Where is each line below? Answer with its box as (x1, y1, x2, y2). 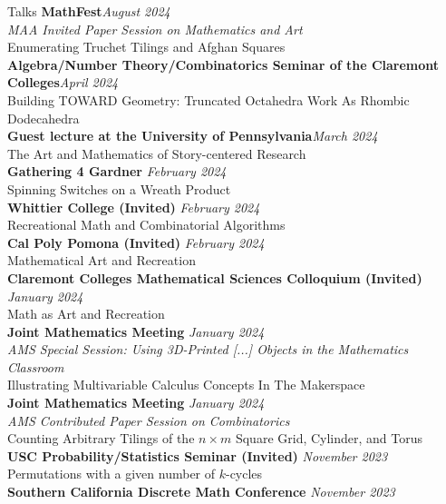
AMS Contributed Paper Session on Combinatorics (7, 410, 290, 430)
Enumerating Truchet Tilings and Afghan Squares (7, 37, 286, 56)
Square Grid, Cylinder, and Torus (235, 429, 423, 448)
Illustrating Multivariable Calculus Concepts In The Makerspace (7, 375, 365, 394)
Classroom (7, 357, 64, 376)
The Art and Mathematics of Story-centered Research (7, 143, 306, 163)
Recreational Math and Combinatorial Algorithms (7, 215, 286, 234)
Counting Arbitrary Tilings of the (7, 429, 195, 448)
